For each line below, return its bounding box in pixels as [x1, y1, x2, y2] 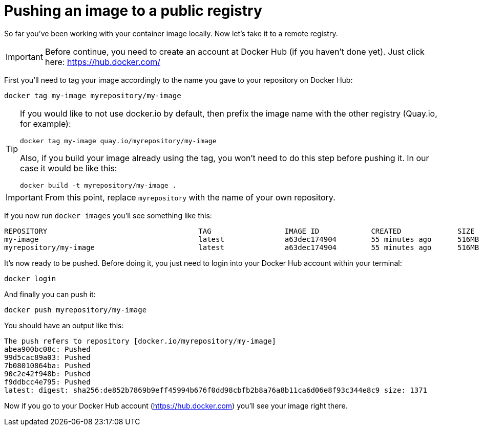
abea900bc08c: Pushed [4, 345, 91, 353]
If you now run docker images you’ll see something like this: [4, 211, 212, 220]
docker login [4, 274, 56, 283]
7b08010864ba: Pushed [4, 361, 91, 370]
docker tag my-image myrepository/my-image [4, 91, 181, 100]
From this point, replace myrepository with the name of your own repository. [45, 192, 335, 202]
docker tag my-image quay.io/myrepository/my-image [20, 137, 217, 145]
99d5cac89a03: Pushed [4, 353, 91, 361]
